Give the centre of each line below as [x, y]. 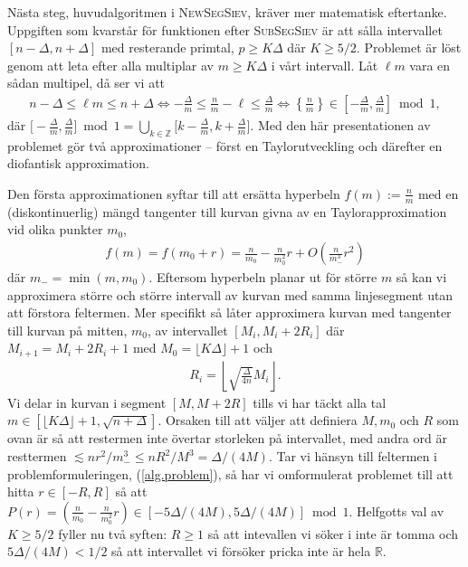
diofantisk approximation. [78, 163]
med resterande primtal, [167, 47]
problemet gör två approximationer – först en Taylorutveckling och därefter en [225, 145]
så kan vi [421, 277]
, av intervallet [187, 330]
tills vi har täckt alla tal [320, 402]
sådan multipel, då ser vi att [86, 83]
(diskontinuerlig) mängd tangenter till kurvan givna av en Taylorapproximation [227, 211]
